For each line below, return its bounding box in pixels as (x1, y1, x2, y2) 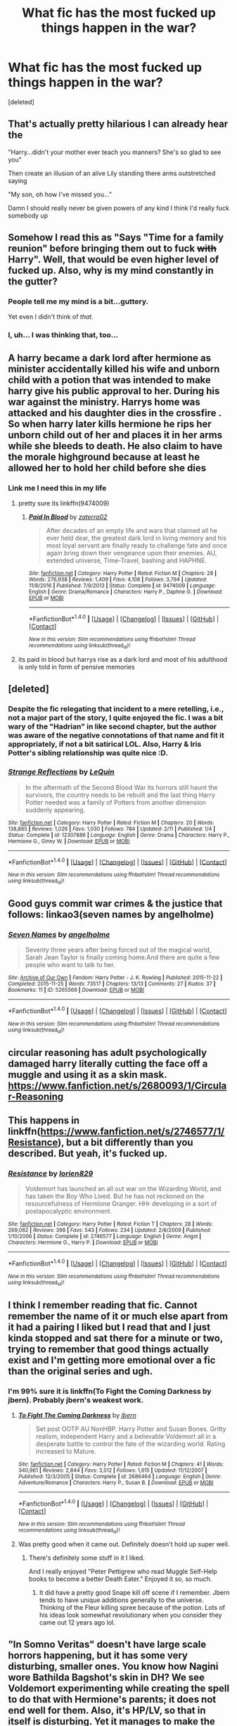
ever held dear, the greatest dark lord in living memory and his (46, 534, 227, 543)
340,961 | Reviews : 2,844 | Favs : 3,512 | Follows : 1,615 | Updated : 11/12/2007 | (18, 1467, 207, 1474)
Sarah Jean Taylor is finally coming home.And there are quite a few (25, 953, 220, 962)
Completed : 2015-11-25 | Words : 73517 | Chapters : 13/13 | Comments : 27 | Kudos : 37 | (8, 981, 216, 988)
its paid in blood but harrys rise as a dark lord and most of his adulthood (18, 655, 228, 664)
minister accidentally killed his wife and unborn (8, 363, 220, 374)
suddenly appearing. (25, 805, 86, 814)
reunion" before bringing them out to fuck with (8, 243, 217, 255)
